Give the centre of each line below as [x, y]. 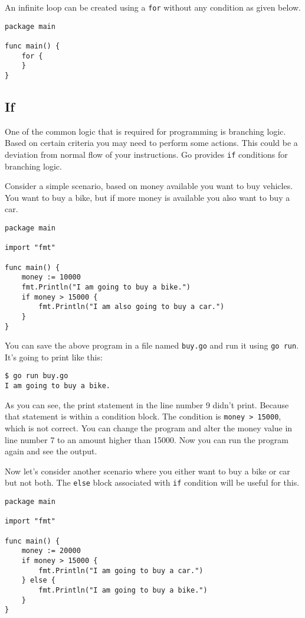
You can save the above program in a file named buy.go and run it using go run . [152, 345]
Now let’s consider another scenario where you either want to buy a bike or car [147, 471]
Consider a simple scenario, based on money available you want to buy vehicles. [149, 186]
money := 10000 [51, 277]
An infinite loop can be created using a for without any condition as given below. [153, 7]
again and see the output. [51, 451]
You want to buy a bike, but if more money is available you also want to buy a [147, 197]
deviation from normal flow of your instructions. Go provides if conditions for [146, 154]
